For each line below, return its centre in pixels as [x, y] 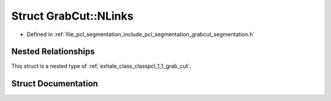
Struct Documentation [55, 84]
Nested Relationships [53, 52]
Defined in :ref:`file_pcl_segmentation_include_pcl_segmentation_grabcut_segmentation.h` [141, 34]
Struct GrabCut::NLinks [72, 16]
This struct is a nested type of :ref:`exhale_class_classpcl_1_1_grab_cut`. [101, 66]
